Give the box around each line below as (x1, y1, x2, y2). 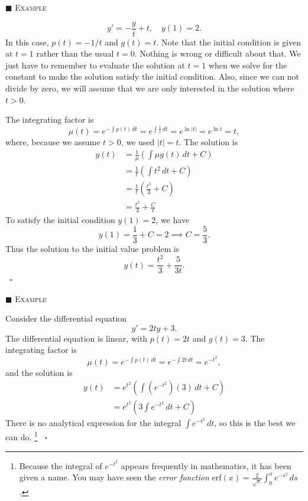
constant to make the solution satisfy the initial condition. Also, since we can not (5, 70, 300, 83)
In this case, (5, 35, 49, 48)
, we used (121, 136, 155, 148)
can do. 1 (5, 429, 38, 443)
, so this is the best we (214, 417, 296, 429)
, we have (155, 214, 190, 226)
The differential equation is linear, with (5, 332, 148, 344)
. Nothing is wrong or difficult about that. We (134, 47, 301, 60)
